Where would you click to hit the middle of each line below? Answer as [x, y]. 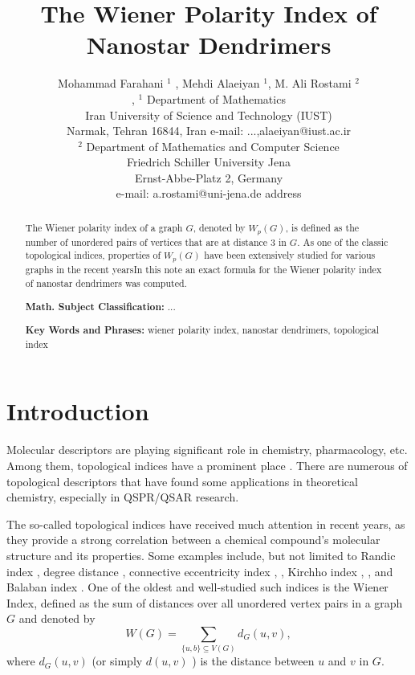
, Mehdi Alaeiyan [218, 83]
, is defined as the [322, 227]
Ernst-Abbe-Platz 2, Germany [209, 177]
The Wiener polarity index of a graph [104, 227]
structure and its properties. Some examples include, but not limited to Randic [201, 555]
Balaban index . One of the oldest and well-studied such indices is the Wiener [197, 587]
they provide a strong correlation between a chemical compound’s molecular [193, 540]
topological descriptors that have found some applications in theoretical [182, 481]
